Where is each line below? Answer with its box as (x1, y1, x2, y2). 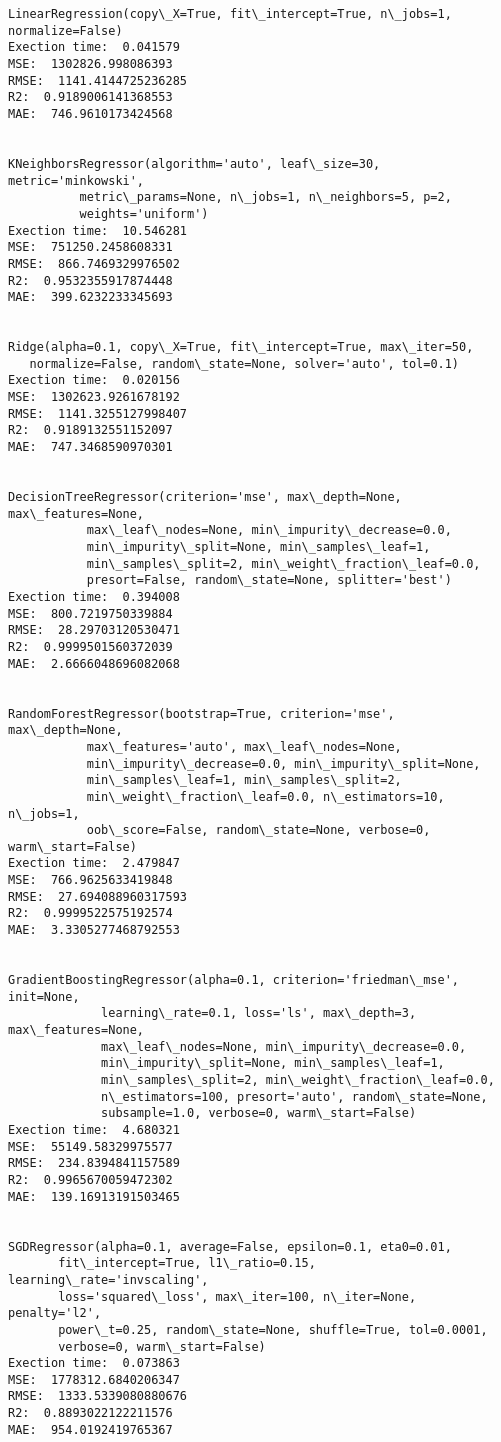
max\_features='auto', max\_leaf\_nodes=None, (86, 739, 402, 754)
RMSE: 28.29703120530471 (8, 623, 180, 638)
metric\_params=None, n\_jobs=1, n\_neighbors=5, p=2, (79, 190, 452, 205)
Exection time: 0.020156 (8, 373, 180, 388)
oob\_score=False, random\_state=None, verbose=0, (86, 823, 431, 838)
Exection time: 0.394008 (8, 589, 180, 604)
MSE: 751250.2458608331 (8, 240, 173, 255)
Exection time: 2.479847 (8, 856, 180, 871)
